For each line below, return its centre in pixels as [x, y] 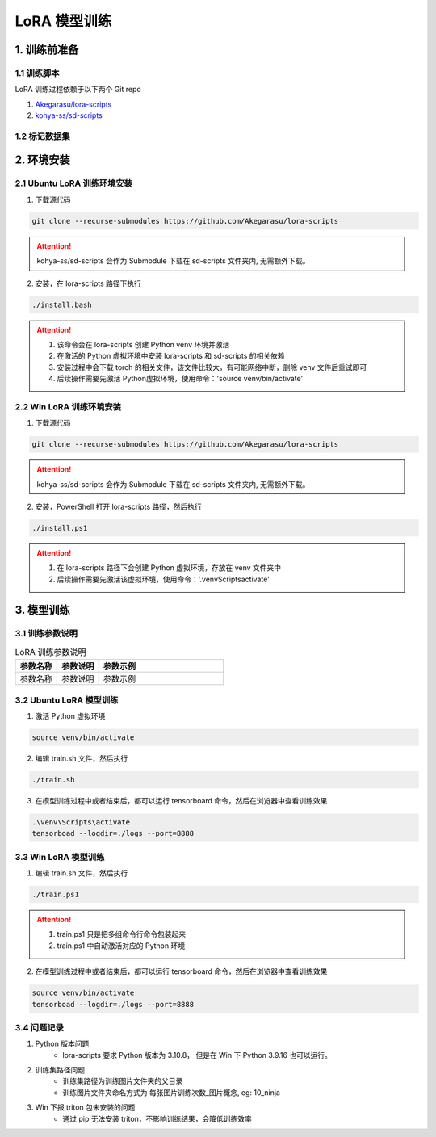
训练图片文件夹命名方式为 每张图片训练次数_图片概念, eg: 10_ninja [171, 1092]
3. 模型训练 [42, 610]
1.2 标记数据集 [42, 136]
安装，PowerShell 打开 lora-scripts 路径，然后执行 [118, 506]
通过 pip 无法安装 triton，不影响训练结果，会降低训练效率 [157, 1118]
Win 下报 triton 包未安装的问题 [85, 1107]
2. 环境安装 [42, 160]
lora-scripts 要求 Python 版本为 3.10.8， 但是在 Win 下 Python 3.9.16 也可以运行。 [197, 1055]
